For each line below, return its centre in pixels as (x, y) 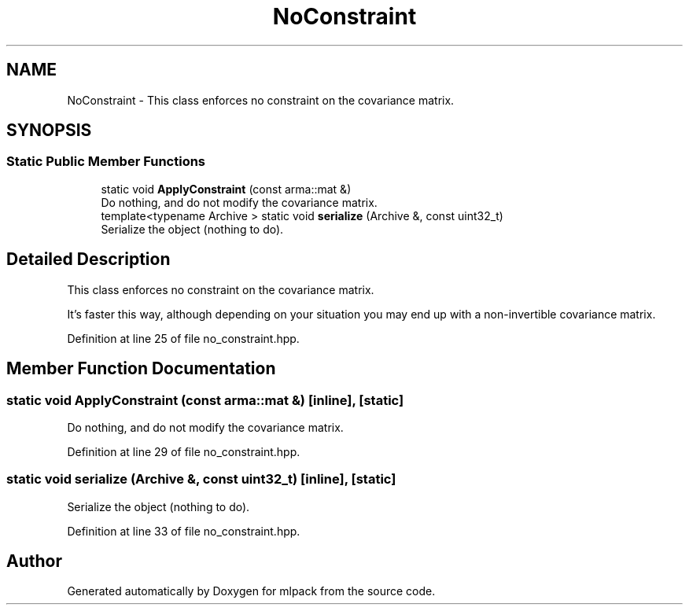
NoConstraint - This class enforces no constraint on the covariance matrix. (261, 100)
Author (34, 561)
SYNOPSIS (49, 131)
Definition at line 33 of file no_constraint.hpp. (184, 531)
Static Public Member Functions (106, 162)
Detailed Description (88, 259)
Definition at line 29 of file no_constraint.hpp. (184, 451)
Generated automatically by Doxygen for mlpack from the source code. (251, 591)
